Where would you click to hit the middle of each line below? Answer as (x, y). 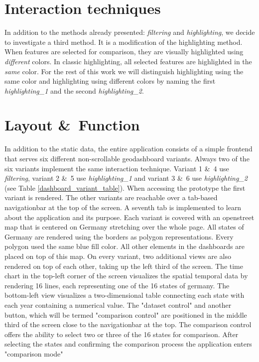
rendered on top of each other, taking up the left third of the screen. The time (124, 266)
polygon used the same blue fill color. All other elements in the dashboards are (125, 246)
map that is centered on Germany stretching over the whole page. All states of (124, 227)
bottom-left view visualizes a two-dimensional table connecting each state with (125, 295)
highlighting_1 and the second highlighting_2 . (74, 90)
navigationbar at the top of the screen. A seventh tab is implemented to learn (123, 207)
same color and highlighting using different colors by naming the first (110, 81)
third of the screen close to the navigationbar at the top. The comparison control (128, 324)
